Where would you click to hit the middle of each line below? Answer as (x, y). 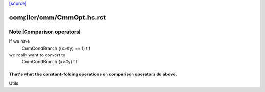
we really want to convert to (37, 55)
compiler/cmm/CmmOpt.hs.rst (57, 17)
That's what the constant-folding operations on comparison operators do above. (93, 74)
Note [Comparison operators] (45, 32)
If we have (20, 41)
